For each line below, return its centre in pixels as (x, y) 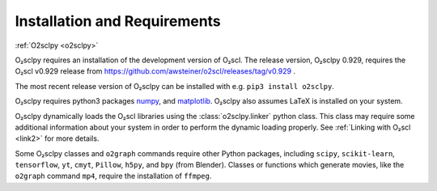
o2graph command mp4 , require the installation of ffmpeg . (113, 176)
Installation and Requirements (118, 21)
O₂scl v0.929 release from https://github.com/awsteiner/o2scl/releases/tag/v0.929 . (155, 71)
